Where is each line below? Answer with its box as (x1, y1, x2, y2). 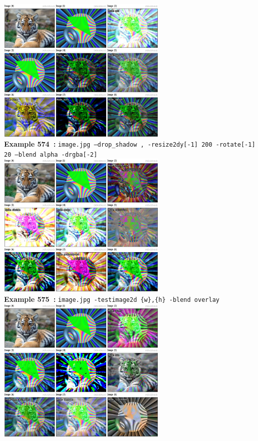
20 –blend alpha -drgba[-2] (4, 151, 98, 158)
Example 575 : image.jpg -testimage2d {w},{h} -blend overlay (4, 293, 219, 304)
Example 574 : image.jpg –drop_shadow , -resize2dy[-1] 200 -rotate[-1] (4, 139, 255, 149)
